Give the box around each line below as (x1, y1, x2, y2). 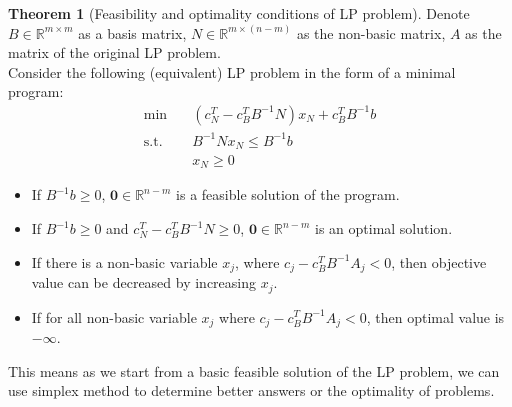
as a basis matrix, (78, 22, 187, 43)
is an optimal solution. (314, 218, 453, 239)
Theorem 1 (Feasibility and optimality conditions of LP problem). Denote (8, 3, 470, 23)
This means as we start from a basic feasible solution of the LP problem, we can (8, 360, 500, 381)
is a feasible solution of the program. (176, 184, 400, 205)
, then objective (391, 251, 487, 272)
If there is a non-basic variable (31, 251, 218, 272)
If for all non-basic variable (31, 306, 197, 327)
